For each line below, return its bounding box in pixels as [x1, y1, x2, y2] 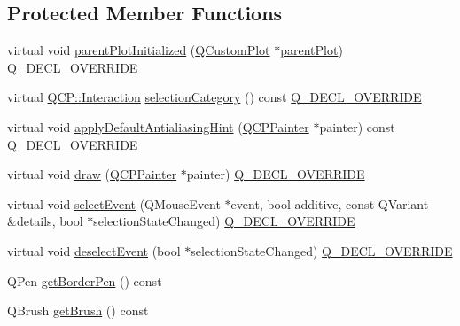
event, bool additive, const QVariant [230, 194, 429, 213]
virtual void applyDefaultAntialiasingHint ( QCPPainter [7, 117, 309, 136]
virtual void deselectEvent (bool [7, 241, 181, 260]
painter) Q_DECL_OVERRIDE [186, 165, 365, 183]
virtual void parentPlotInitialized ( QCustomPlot [7, 41, 270, 59]
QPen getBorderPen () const [7, 271, 162, 290]
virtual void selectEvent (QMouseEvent [7, 194, 221, 213]
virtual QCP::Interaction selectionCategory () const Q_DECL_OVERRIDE [7, 88, 422, 106]
